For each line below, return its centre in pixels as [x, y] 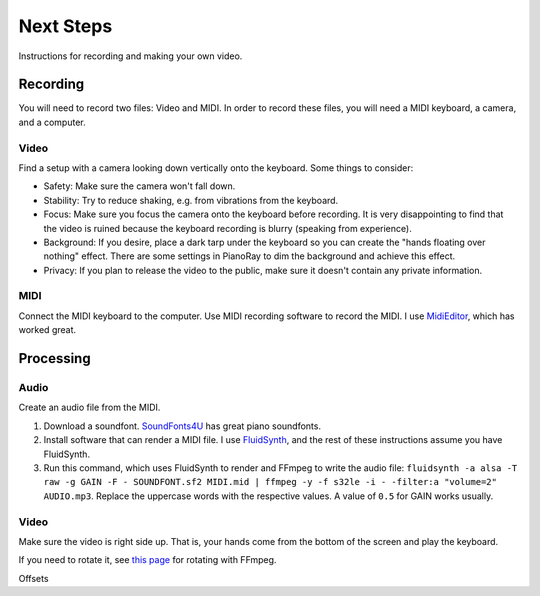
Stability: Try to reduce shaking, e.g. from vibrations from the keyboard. [191, 200]
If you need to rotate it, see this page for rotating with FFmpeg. [147, 560]
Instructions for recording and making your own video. [130, 56]
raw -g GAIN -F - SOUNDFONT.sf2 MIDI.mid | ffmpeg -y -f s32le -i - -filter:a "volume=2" [270, 482]
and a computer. [52, 122]
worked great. [47, 330]
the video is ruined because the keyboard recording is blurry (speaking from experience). [227, 228]
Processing [54, 358]
